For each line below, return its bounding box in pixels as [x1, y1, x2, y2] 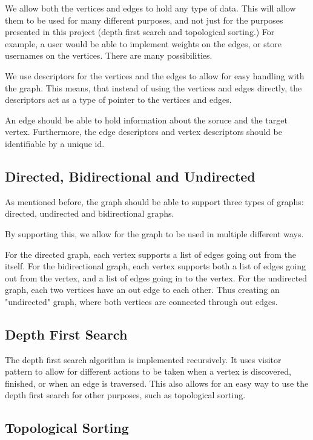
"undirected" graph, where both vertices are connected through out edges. [5, 295, 278, 307]
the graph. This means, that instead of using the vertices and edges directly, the [5, 81, 302, 94]
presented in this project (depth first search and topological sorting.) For [5, 25, 275, 38]
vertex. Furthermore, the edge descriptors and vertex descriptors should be [5, 125, 282, 138]
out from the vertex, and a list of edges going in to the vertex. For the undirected [5, 271, 308, 284]
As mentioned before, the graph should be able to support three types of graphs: [5, 195, 304, 208]
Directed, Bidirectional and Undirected [5, 166, 255, 185]
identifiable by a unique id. [5, 137, 105, 149]
